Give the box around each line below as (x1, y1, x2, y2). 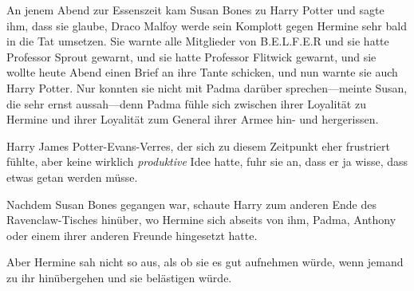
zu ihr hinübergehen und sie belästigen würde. (6, 269, 232, 285)
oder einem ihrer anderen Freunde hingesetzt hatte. (6, 226, 258, 243)
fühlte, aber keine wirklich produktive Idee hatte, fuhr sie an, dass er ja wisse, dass (6, 153, 408, 170)
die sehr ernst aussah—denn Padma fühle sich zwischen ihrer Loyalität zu (6, 95, 366, 112)
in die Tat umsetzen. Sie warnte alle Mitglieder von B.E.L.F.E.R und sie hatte (6, 33, 389, 49)
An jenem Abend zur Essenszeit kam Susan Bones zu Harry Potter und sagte (6, 2, 384, 18)
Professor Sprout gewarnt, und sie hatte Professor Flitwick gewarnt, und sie (6, 48, 377, 65)
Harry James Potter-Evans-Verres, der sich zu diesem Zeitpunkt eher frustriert (6, 137, 390, 154)
